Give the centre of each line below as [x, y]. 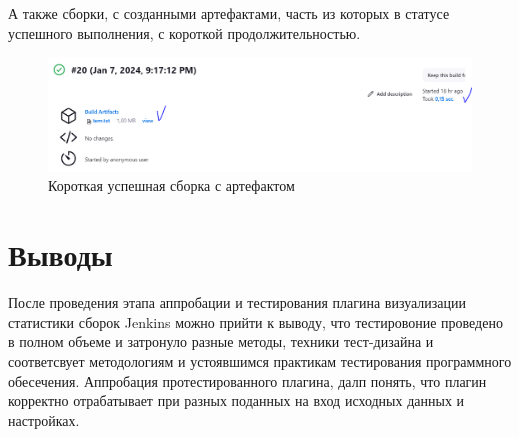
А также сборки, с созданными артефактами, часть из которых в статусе [229, 13]
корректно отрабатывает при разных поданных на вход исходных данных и [236, 400]
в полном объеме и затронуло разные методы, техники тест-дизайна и [221, 341]
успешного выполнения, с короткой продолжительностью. [184, 32]
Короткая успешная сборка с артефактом [171, 185]
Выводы [60, 254]
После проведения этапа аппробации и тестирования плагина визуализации [237, 302]
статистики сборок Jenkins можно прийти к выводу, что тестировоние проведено [255, 321]
